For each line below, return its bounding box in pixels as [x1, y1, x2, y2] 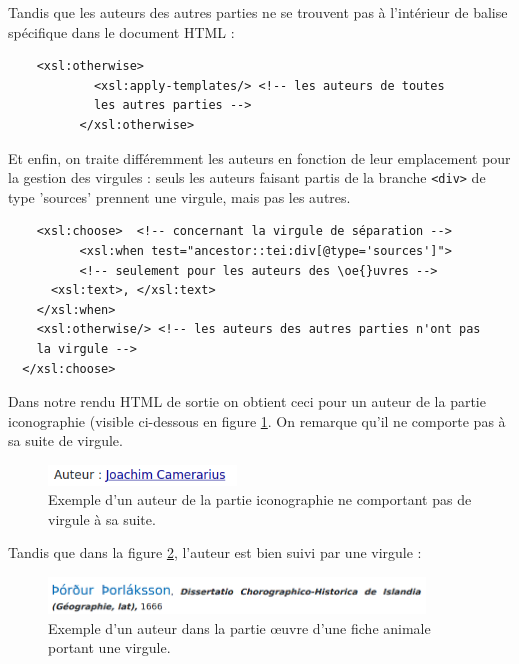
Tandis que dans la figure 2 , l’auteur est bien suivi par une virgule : [8, 542, 422, 563]
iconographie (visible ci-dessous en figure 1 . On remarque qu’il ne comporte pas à [8, 410, 506, 431]
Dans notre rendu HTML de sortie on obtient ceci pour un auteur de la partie [8, 391, 486, 412]
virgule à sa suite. [48, 508, 156, 529]
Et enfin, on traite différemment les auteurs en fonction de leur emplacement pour [8, 147, 511, 168]
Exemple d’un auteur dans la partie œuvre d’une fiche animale [48, 617, 431, 638]
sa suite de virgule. [8, 430, 123, 451]
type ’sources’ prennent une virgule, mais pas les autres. [8, 186, 351, 207]
